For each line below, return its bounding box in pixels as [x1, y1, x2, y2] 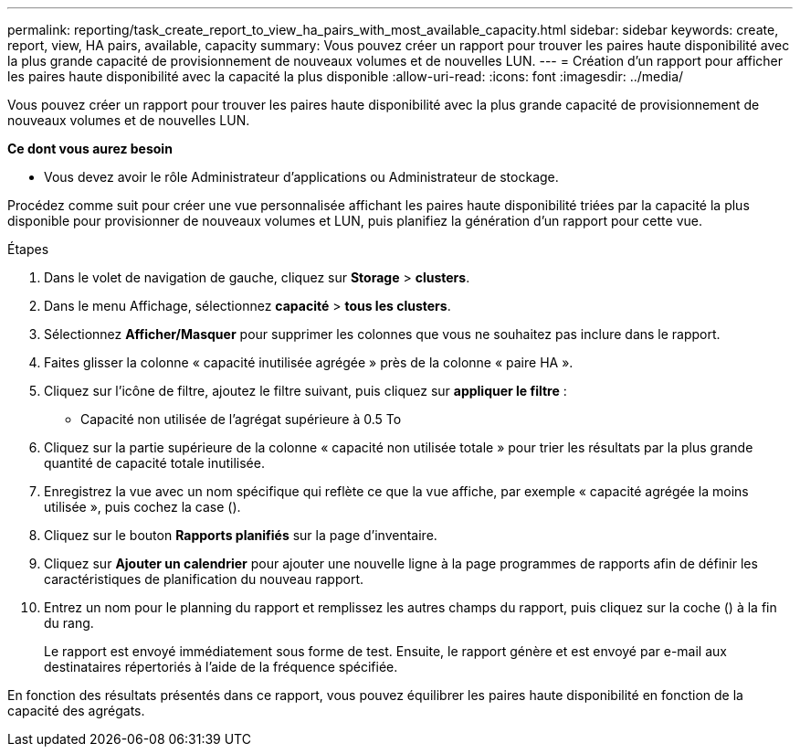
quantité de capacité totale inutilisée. [44, 455, 265, 471]
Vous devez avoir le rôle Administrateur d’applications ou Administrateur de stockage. [44, 169, 559, 185]
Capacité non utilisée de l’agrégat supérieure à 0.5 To [80, 411, 402, 427]
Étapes [7, 241, 49, 257]
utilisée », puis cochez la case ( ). [44, 499, 241, 515]
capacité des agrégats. [7, 703, 145, 718]
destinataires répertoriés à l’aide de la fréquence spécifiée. [44, 659, 398, 674]
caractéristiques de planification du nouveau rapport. [44, 571, 364, 587]
